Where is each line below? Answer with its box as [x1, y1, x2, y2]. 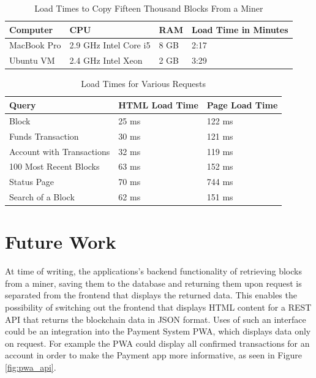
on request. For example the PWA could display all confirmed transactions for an [5, 336, 310, 349]
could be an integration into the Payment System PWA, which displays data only [5, 325, 311, 338]
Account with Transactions [9, 145, 110, 157]
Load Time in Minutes [191, 23, 288, 36]
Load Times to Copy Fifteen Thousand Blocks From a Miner [34, 2, 263, 14]
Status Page [9, 175, 54, 188]
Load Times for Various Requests [81, 77, 206, 90]
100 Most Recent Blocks [9, 160, 100, 173]
